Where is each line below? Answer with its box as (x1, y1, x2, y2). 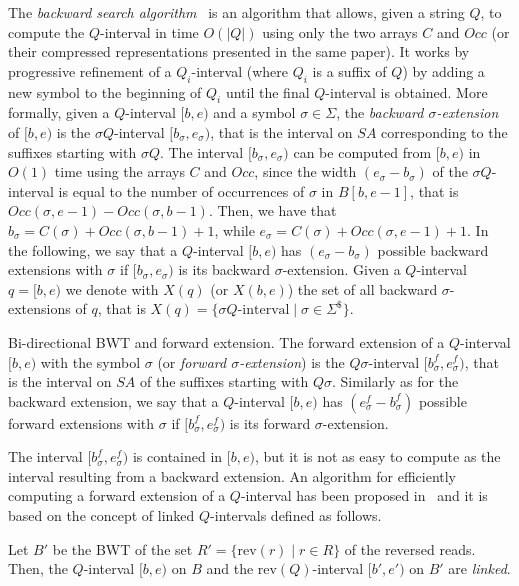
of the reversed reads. (344, 538, 476, 559)
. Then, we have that (208, 200, 337, 221)
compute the (8, 21, 85, 42)
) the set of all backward (287, 278, 438, 299)
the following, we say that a (8, 239, 178, 260)
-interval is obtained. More (325, 81, 488, 102)
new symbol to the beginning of (8, 81, 202, 102)
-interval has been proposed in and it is (240, 485, 488, 506)
